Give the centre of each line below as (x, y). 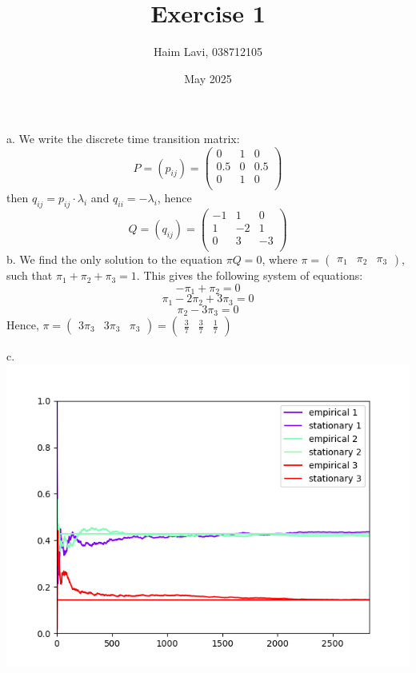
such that (30, 275)
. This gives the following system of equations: (250, 275)
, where (280, 259)
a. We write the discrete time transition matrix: (123, 139)
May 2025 (208, 78)
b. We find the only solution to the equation (115, 259)
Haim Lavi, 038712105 (208, 52)
